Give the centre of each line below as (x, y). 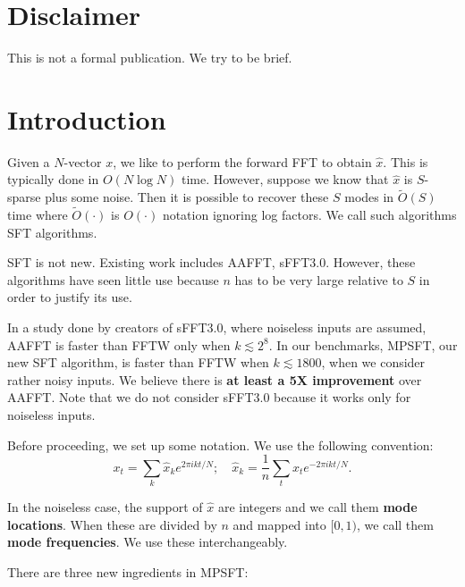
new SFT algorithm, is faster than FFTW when (138, 362)
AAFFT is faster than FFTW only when (119, 344)
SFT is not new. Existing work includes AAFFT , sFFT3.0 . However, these (211, 262)
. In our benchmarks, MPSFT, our (363, 344)
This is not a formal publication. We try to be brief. (150, 58)
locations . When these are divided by (112, 524)
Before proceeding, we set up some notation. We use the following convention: (220, 444)
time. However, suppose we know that (285, 179)
